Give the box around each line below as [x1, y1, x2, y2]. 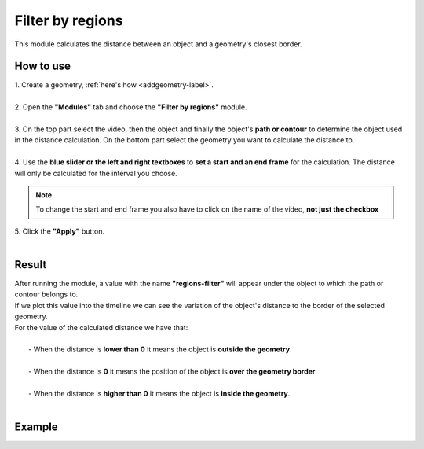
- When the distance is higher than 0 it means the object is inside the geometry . [28, 388, 291, 398]
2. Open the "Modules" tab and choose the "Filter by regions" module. [14, 102, 247, 112]
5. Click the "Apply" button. [14, 226, 105, 236]
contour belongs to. [14, 289, 79, 299]
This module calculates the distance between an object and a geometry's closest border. [14, 39, 302, 49]
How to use [14, 60, 71, 73]
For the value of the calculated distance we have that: [14, 322, 188, 332]
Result [14, 258, 47, 271]
